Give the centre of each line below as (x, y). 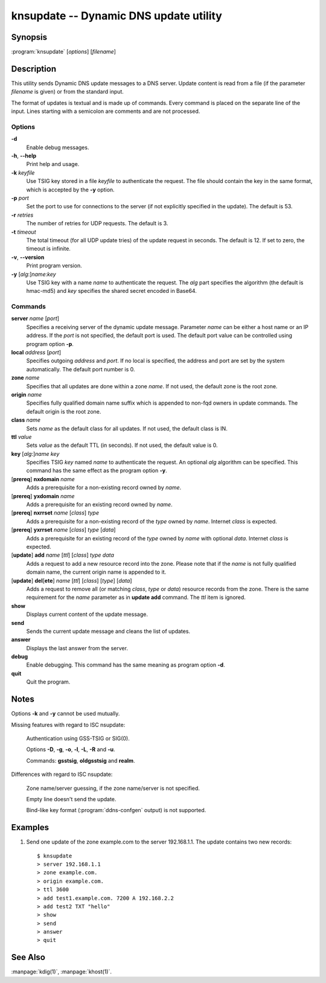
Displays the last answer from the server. (77, 648)
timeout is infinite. (48, 249)
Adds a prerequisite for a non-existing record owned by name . (104, 488)
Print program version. (54, 266)
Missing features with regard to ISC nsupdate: (68, 725)
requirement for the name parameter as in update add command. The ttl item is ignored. (136, 597)
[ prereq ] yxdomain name (43, 496)
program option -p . (50, 344)
